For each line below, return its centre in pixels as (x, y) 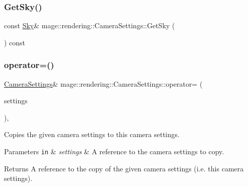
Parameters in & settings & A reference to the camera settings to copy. (114, 151)
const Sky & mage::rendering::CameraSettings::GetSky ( (90, 25)
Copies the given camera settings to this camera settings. (92, 134)
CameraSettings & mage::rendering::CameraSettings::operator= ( (103, 83)
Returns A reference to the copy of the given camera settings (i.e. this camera (124, 168)
